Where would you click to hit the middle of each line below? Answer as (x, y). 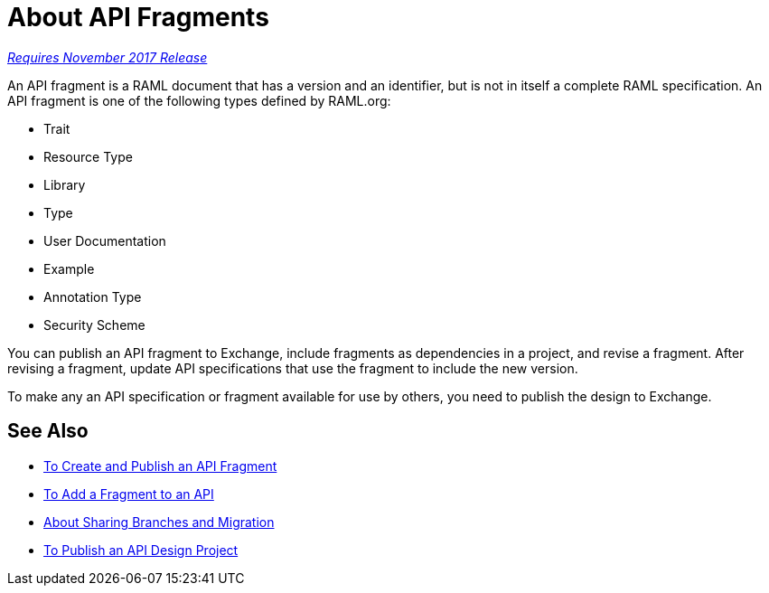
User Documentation (105, 240)
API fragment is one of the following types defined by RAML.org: (199, 100)
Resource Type (88, 156)
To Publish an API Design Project (141, 550)
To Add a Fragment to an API (129, 494)
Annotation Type (93, 296)
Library (65, 184)
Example (69, 268)
